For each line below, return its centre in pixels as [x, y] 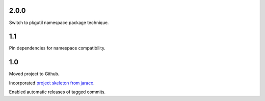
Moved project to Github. [34, 74]
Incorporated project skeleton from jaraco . [52, 83]
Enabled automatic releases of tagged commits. [57, 92]
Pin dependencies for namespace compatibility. [57, 48]
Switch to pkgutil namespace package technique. [59, 23]
